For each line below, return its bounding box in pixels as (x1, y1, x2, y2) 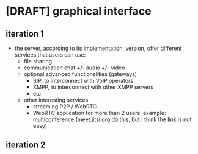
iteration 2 (5, 140, 46, 150)
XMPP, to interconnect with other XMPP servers (32, 83, 154, 91)
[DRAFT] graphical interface (5, 4, 152, 18)
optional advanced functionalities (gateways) (23, 71, 137, 77)
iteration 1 (5, 29, 44, 39)
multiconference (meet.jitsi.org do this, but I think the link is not (32, 116, 192, 123)
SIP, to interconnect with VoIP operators (32, 77, 134, 84)
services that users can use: (14, 51, 86, 58)
